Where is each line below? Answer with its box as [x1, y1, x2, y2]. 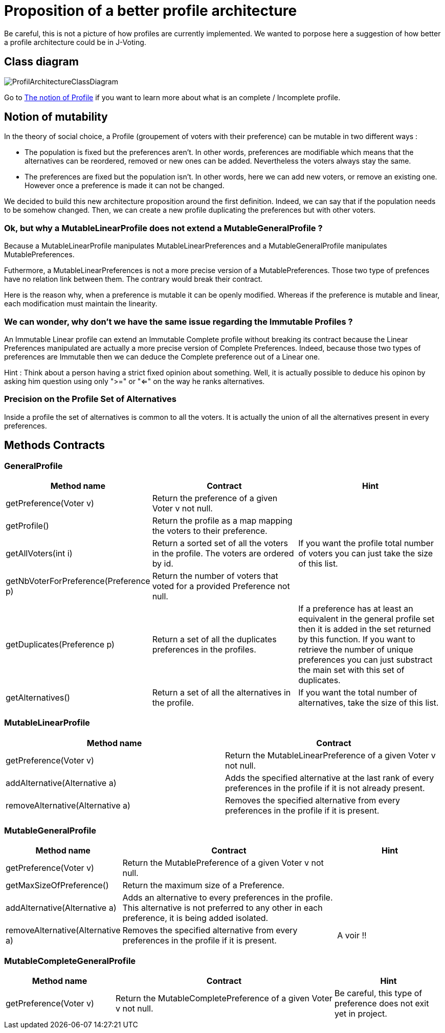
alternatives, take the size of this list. [298, 697, 439, 708]
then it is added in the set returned [298, 623, 431, 634]
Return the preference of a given [152, 492, 278, 503]
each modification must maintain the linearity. [4, 299, 158, 308]
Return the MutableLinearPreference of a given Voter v [225, 750, 436, 760]
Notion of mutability [4, 110, 108, 124]
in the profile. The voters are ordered [152, 548, 294, 558]
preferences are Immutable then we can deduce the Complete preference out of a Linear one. [4, 352, 320, 361]
